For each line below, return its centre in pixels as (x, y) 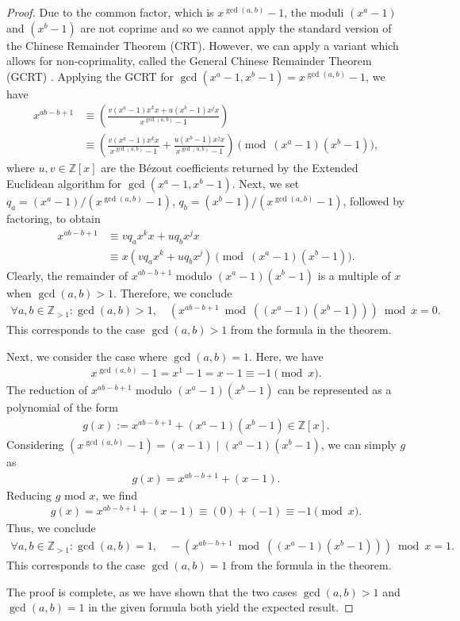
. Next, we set (266, 184)
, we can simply (358, 445)
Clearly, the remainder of (67, 275)
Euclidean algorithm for (64, 184)
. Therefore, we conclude (173, 292)
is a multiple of (354, 275)
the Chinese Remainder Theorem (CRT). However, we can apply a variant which (203, 45)
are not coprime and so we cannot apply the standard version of (236, 27)
